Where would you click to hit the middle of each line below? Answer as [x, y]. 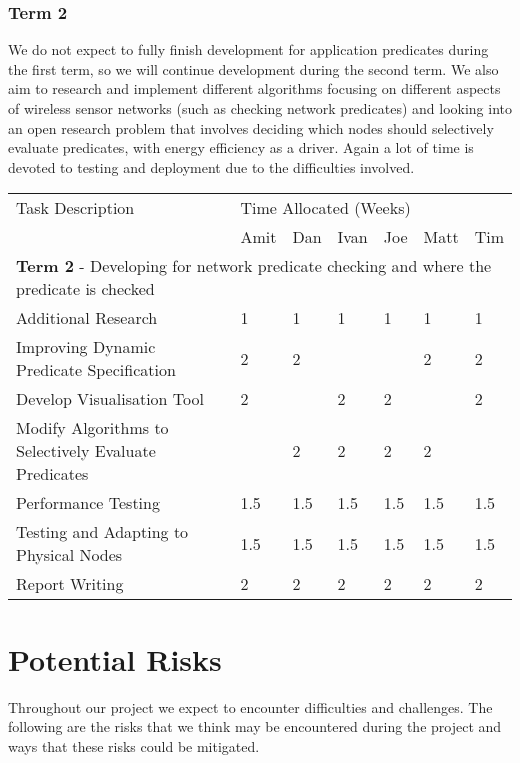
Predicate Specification [96, 370]
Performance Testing [88, 503]
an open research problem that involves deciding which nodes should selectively [251, 127]
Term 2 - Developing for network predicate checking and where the [254, 266]
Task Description [75, 208]
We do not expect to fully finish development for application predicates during [248, 49]
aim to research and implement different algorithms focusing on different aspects [254, 88]
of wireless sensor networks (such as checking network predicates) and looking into [260, 108]
